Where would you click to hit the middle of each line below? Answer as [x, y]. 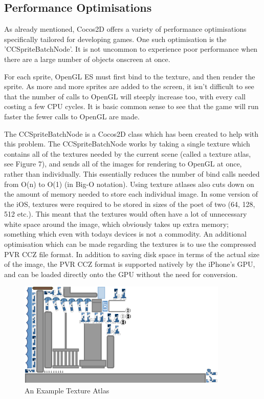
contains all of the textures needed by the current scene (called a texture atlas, [128, 153]
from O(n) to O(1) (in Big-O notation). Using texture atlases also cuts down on [129, 184]
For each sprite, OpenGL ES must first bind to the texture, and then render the [130, 76]
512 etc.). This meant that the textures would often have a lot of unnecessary [126, 214]
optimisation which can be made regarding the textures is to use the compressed [130, 244]
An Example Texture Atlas [67, 391]
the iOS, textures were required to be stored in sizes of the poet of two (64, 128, [130, 204]
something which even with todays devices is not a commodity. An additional [125, 234]
